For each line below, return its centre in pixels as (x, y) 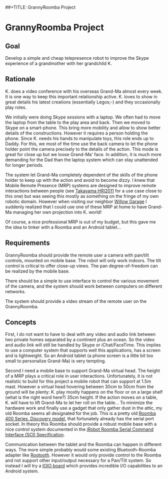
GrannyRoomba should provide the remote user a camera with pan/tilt (77, 255)
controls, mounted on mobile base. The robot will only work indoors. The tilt (83, 260)
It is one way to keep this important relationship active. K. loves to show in (81, 96)
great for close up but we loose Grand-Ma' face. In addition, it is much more (83, 154)
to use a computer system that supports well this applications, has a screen (83, 350)
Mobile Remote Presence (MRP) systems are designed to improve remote (81, 185)
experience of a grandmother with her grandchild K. (59, 63)
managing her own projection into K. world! (57, 212)
